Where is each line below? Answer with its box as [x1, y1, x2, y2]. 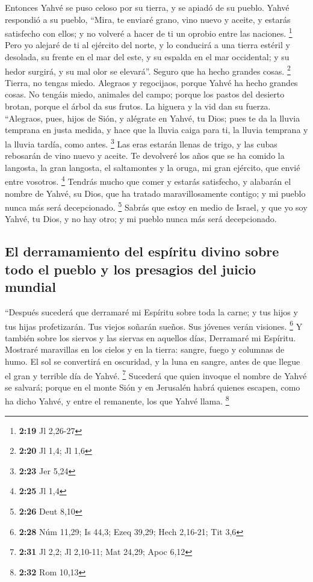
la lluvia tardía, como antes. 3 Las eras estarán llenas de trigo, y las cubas [5, 135, 277, 150]
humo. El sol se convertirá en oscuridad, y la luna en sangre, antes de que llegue [5, 354, 300, 367]
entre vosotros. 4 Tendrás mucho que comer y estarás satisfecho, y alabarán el [5, 173, 291, 187]
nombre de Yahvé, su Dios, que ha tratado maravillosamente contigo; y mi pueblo [5, 187, 306, 199]
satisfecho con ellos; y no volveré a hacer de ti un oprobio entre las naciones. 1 [5, 25, 293, 39]
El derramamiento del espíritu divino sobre [5, 242, 279, 261]
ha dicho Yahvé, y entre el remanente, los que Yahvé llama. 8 [5, 393, 229, 407]
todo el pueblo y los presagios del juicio [5, 259, 256, 278]
